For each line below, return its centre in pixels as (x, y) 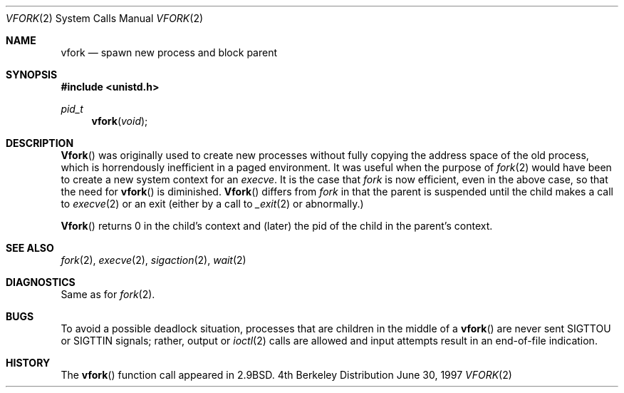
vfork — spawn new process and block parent (169, 52)
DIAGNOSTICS (41, 282)
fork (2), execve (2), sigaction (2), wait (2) (154, 260)
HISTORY (28, 363)
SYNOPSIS (32, 75)
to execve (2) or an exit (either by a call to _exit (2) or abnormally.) (212, 204)
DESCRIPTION (40, 143)
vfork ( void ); (120, 121)
